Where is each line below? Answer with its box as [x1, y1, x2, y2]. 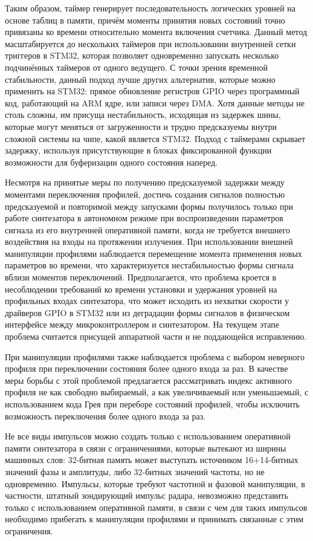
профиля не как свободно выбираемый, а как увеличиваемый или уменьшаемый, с [5, 386, 309, 398]
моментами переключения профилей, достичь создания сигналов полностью [5, 187, 285, 200]
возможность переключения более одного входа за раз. [5, 409, 206, 422]
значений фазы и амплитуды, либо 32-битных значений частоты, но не [5, 465, 265, 478]
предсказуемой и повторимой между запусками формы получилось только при [5, 199, 293, 212]
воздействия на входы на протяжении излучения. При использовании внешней [5, 235, 293, 248]
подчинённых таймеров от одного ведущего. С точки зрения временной [5, 60, 268, 73]
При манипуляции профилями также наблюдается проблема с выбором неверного [5, 350, 305, 363]
